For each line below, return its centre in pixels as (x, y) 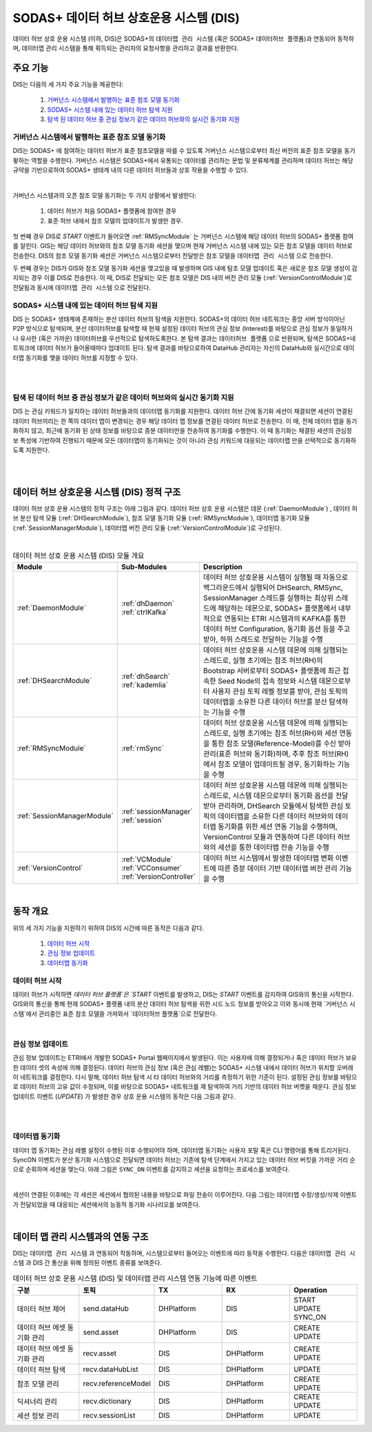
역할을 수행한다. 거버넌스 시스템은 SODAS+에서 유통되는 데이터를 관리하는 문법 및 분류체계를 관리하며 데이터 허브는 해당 (193, 160)
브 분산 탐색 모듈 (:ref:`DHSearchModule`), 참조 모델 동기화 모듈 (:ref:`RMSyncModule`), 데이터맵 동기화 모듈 (161, 518)
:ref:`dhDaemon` (148, 603)
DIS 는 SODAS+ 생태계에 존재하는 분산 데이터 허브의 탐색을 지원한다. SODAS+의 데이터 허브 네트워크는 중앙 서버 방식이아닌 (179, 319)
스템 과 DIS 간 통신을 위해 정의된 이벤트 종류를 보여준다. (87, 1263)
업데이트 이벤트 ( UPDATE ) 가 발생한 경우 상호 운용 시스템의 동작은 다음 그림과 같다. (124, 1096)
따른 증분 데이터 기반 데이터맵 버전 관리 (278, 868)
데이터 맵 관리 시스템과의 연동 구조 (81, 1237)
